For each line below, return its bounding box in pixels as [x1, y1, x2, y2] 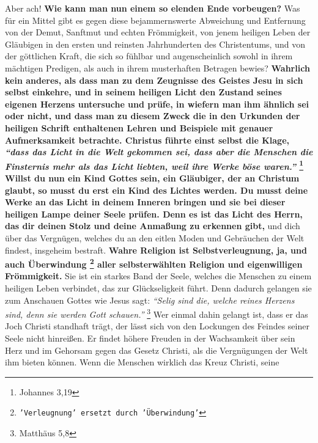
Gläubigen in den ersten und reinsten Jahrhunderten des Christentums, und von [5, 37, 305, 50]
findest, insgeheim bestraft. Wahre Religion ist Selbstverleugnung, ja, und [5, 243, 307, 256]
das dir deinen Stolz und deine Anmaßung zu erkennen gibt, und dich [5, 219, 300, 232]
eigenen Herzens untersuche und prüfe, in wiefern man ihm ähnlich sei [5, 97, 309, 110]
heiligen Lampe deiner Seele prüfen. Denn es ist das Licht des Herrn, [5, 207, 303, 220]
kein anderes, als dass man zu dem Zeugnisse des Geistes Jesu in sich [5, 73, 303, 86]
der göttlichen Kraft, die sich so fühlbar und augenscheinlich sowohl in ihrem [5, 49, 293, 62]
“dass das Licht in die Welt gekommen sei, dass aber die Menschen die [5, 145, 313, 158]
